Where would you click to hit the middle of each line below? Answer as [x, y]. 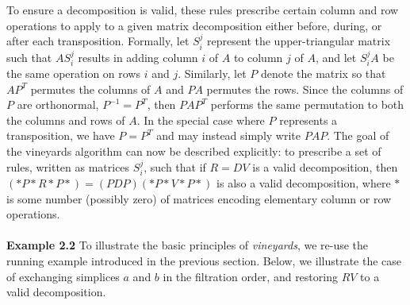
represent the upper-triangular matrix [299, 41]
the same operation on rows [73, 73]
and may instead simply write [228, 135]
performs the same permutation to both [307, 104]
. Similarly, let [212, 73]
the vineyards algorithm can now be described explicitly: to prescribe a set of [194, 151]
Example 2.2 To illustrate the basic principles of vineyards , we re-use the [188, 245]
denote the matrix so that [323, 73]
